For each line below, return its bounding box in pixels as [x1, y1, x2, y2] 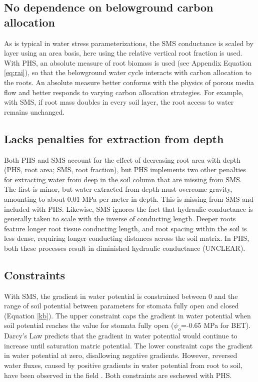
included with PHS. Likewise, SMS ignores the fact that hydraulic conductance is [4, 203, 253, 214]
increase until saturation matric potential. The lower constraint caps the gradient [4, 340, 253, 350]
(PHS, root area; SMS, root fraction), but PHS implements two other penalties [4, 164, 246, 175]
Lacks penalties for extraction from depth [4, 131, 224, 146]
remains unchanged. [4, 106, 65, 117]
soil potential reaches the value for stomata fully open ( [4, 320, 174, 330]
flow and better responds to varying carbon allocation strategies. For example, [4, 87, 244, 97]
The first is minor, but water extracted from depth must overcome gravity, [4, 184, 232, 194]
